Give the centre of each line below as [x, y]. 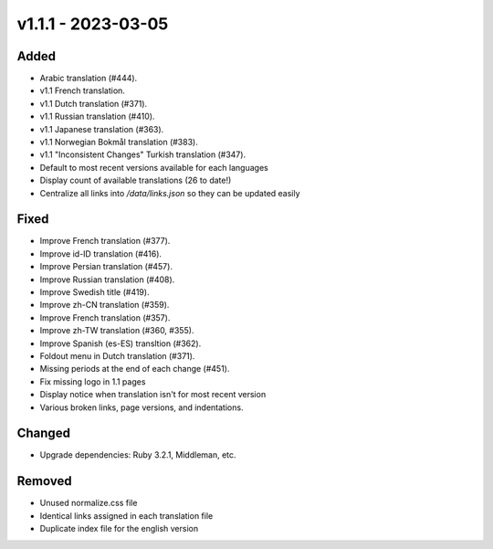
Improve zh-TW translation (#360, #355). [117, 331]
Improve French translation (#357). [105, 317]
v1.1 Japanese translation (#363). [102, 129]
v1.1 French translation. [82, 90]
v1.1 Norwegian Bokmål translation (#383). [119, 143]
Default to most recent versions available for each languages [154, 167]
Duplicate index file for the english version [119, 529]
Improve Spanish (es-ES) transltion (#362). [121, 343]
